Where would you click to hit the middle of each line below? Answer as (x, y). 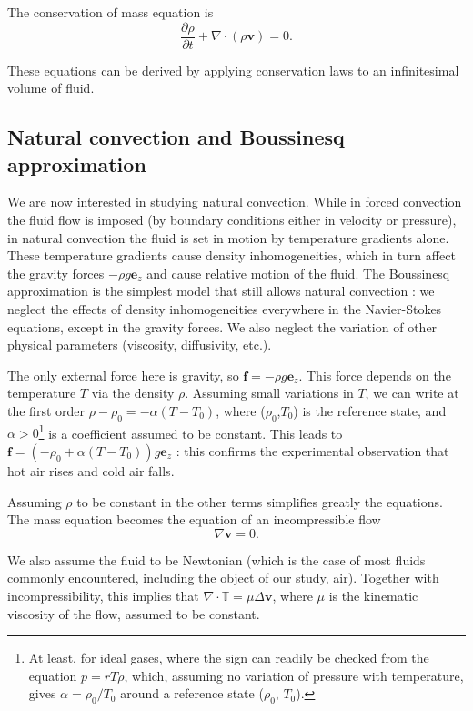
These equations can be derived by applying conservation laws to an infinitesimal (233, 70)
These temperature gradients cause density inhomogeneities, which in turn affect (231, 255)
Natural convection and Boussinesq (176, 137)
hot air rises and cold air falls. (91, 471)
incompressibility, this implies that (103, 595)
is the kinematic (373, 595)
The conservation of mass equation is (111, 12)
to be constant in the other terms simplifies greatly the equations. (260, 501)
